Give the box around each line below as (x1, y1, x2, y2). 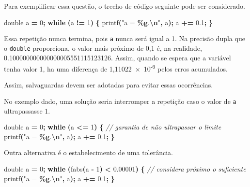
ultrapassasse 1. (4, 105, 50, 115)
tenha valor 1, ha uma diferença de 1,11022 (4, 63, 132, 73)
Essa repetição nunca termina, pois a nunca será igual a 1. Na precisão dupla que (4, 33, 245, 43)
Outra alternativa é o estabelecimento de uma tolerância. (4, 147, 173, 158)
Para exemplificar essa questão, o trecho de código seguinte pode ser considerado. (4, 1, 245, 11)
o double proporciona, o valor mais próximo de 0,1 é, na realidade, (4, 43, 202, 53)
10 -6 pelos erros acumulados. (143, 62, 228, 73)
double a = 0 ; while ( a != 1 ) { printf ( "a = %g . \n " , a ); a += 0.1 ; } (4, 17, 213, 27)
